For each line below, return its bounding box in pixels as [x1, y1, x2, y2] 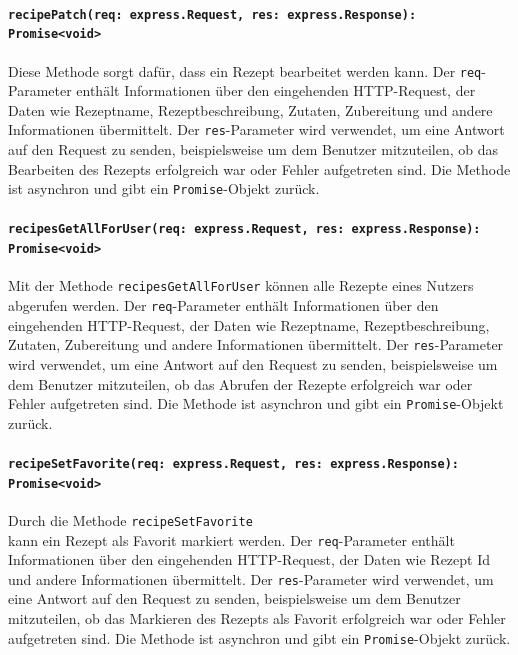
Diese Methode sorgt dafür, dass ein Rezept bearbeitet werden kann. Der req [8, 60, 482, 81]
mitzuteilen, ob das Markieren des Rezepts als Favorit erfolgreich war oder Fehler [8, 608, 506, 629]
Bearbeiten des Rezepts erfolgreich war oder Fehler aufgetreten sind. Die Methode [8, 158, 511, 179]
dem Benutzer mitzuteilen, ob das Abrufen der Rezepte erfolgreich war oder [8, 373, 473, 394]
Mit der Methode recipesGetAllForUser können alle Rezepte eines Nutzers [8, 275, 474, 296]
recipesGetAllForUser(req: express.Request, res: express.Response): [8, 222, 481, 237]
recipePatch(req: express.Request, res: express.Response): [8, 7, 417, 22]
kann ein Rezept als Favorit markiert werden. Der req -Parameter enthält [8, 529, 455, 550]
